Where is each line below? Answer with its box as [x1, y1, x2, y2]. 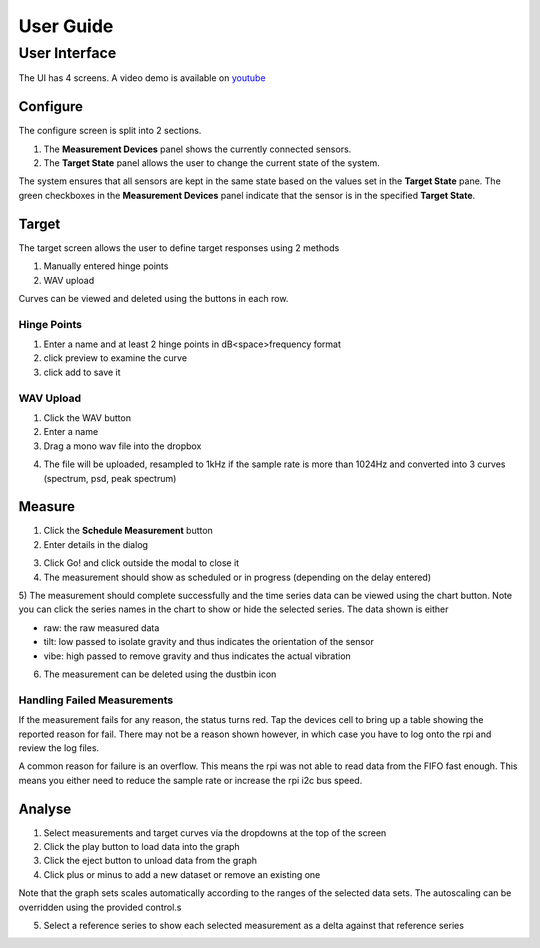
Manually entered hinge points [43, 260, 169, 272]
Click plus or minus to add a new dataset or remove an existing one [43, 868, 321, 880]
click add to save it [43, 366, 121, 378]
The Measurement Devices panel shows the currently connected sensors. [43, 143, 352, 155]
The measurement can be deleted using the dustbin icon [43, 668, 277, 680]
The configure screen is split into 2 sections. [18, 125, 202, 137]
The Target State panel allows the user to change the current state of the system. [43, 157, 380, 169]
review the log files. [18, 741, 100, 754]
